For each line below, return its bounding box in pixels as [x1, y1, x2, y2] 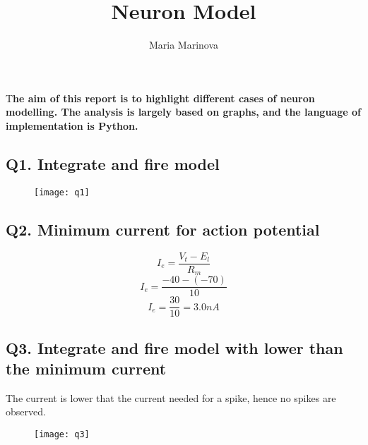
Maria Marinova [148, 37, 219, 52]
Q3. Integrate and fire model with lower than [6, 336, 343, 358]
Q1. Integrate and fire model [6, 152, 220, 174]
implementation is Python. [6, 118, 138, 133]
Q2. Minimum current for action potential [6, 218, 320, 240]
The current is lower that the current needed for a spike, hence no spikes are [6, 390, 336, 405]
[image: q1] [34, 187, 90, 197]
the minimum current [6, 357, 167, 379]
